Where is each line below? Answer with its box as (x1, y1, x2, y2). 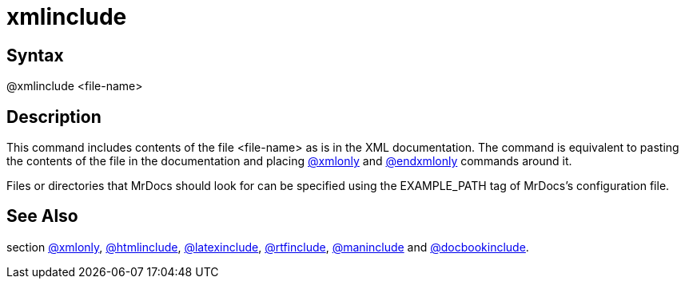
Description (6, 106, 102, 127)
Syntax (6, 45, 64, 65)
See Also (6, 206, 78, 227)
